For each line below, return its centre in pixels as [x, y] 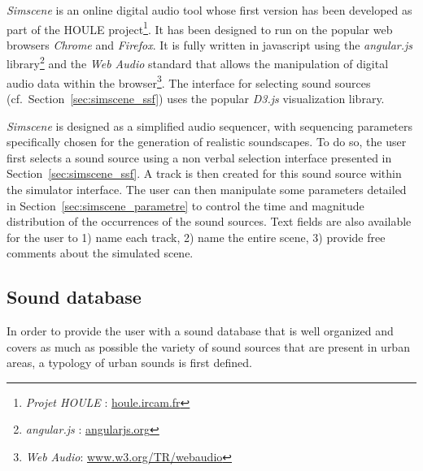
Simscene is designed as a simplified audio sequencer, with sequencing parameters [210, 125]
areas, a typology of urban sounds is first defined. [129, 363]
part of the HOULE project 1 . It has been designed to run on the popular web [200, 28]
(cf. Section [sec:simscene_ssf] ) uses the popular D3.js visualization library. [196, 98]
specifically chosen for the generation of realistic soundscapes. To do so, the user [207, 142]
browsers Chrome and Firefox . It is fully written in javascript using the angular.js [210, 44]
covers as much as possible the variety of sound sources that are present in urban [208, 346]
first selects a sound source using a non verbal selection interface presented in [199, 157]
